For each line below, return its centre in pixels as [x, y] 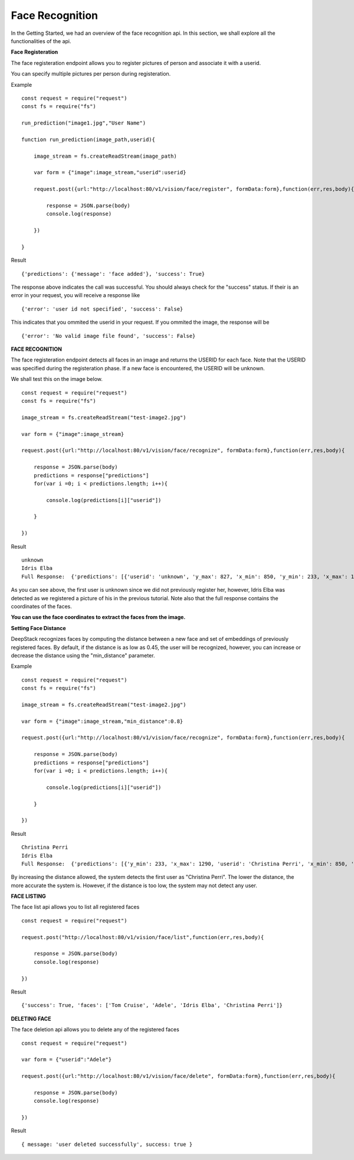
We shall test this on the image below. [57, 379]
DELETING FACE [31, 1018]
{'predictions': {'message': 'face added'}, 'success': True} [113, 274]
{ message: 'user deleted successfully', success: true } [107, 1144]
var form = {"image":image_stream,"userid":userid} [110, 172]
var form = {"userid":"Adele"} [67, 1060]
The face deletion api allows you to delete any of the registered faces [95, 1029]
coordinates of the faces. [41, 606]
